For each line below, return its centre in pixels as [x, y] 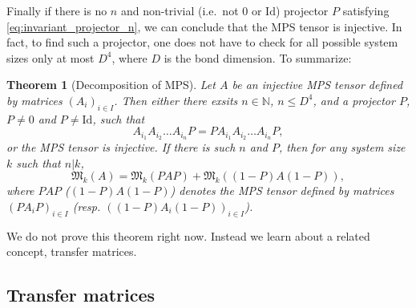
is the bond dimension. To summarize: [258, 57]
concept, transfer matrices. [72, 251]
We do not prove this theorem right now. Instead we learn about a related [188, 235]
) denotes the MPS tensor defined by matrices [282, 190]
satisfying [366, 10]
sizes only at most [50, 57]
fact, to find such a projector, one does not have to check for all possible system [202, 42]
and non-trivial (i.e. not [180, 10]
